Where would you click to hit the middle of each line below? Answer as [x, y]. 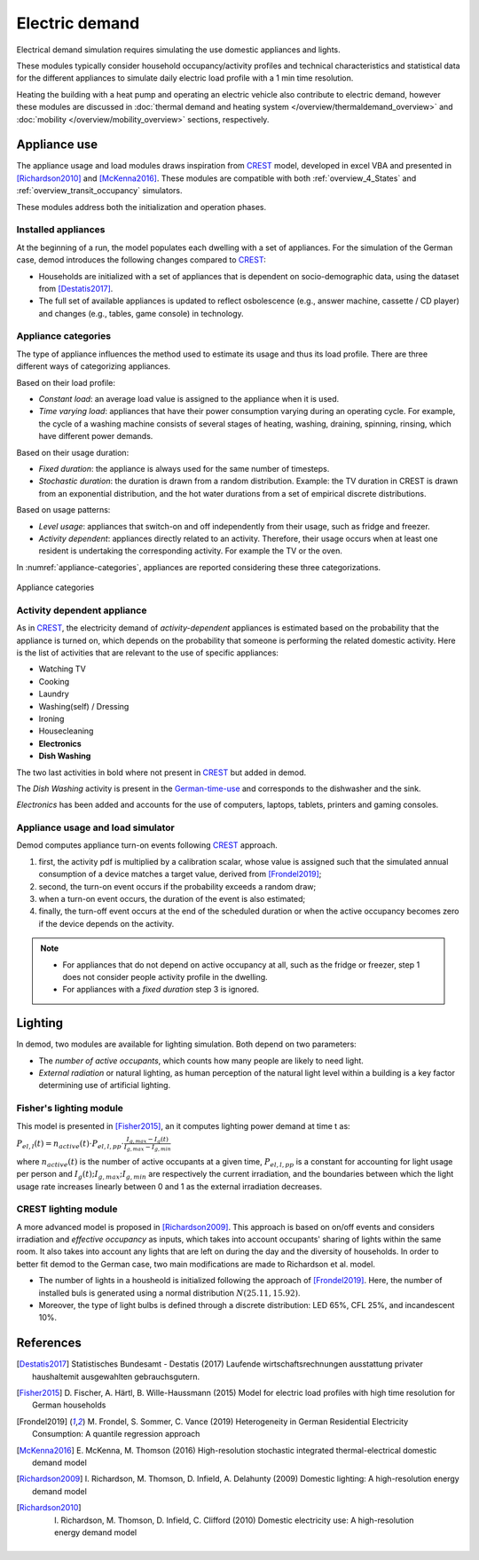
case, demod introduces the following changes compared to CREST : [141, 260]
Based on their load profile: [66, 382]
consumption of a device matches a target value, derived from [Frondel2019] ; [180, 874]
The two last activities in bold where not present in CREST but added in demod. [161, 772]
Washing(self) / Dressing [84, 706]
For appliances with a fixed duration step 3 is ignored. [161, 990]
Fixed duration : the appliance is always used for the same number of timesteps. [184, 468]
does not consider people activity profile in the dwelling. [165, 976]
